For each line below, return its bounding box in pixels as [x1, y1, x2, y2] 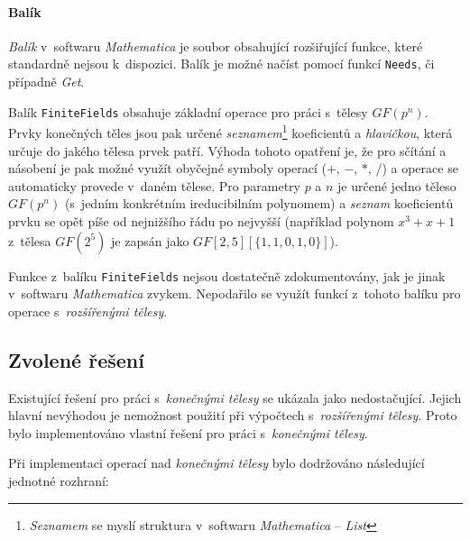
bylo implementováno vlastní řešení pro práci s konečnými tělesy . [8, 423, 368, 442]
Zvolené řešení [8, 345, 144, 373]
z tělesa [8, 231, 51, 250]
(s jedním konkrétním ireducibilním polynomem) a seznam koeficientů [64, 194, 454, 213]
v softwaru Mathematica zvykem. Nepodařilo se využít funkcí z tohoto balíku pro [8, 284, 461, 303]
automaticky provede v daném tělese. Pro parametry [8, 176, 300, 195]
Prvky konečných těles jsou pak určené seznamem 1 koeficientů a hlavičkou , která [8, 121, 453, 142]
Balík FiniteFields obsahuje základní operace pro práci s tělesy [8, 102, 368, 121]
